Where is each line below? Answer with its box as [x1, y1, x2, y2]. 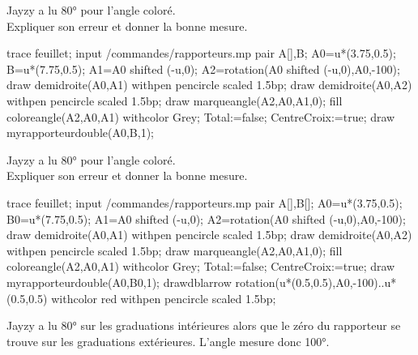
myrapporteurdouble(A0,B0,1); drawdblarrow [6, 273, 232, 290]
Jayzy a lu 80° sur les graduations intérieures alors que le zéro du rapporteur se [6, 317, 401, 334]
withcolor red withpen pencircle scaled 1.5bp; [51, 289, 276, 306]
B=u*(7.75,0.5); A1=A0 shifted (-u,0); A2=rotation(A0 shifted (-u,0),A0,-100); [6, 60, 400, 77]
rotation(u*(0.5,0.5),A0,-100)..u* [235, 273, 397, 290]
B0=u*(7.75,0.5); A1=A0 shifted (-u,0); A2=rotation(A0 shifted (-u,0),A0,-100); [6, 210, 406, 227]
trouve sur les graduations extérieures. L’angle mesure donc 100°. [6, 332, 330, 349]
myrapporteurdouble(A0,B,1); [6, 124, 154, 141]
